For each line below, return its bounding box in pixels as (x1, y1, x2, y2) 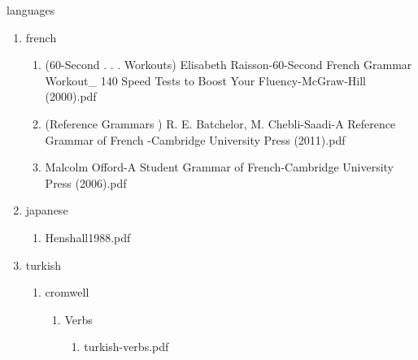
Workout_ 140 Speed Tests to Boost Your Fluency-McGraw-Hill (45, 72, 366, 89)
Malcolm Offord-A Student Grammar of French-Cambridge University (45, 158, 394, 176)
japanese (25, 202, 68, 219)
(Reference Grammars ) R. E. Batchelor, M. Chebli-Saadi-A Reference (45, 115, 396, 132)
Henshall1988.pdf (45, 228, 131, 245)
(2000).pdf (45, 88, 97, 105)
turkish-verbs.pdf (84, 338, 169, 355)
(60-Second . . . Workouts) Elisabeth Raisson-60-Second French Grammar (45, 56, 412, 73)
